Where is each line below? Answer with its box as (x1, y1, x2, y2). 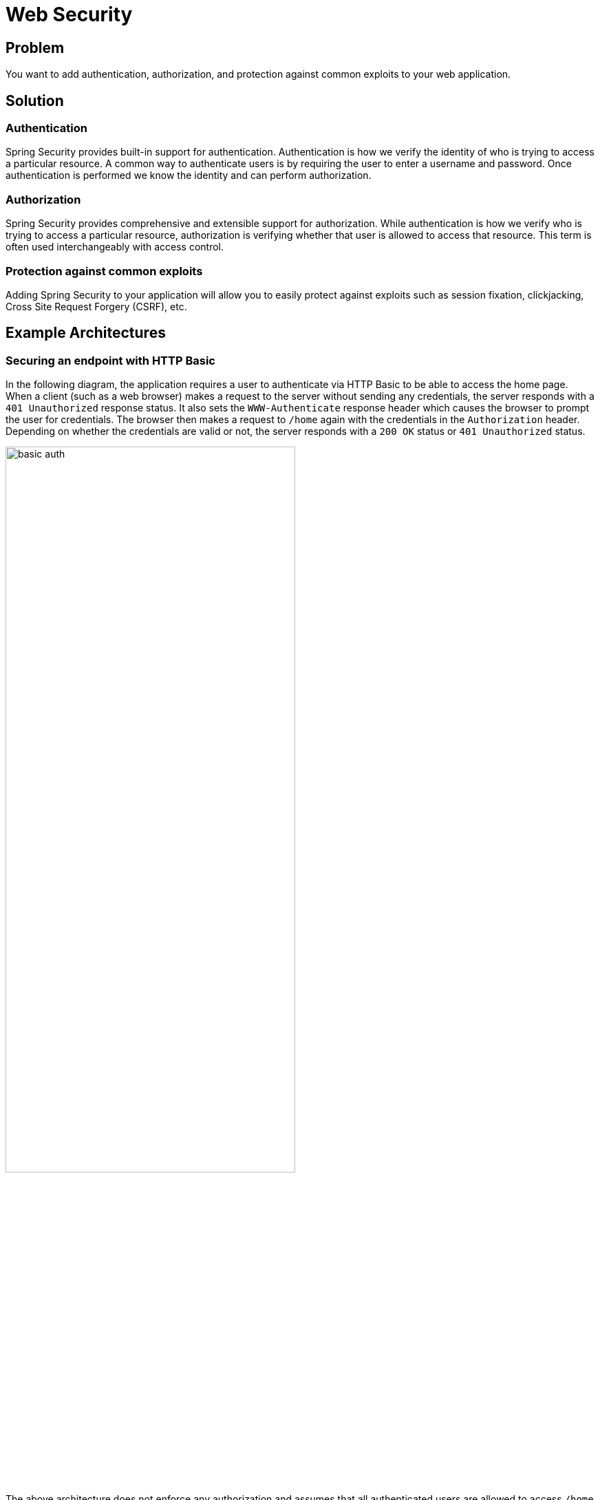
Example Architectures (6, 324, 166, 342)
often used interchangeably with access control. (6, 241, 224, 253)
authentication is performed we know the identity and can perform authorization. (6, 169, 372, 182)
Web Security (6, 3, 133, 26)
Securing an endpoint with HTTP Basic (6, 353, 215, 367)
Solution (6, 92, 64, 109)
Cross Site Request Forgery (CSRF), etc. (6, 300, 187, 312)
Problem (6, 39, 65, 56)
